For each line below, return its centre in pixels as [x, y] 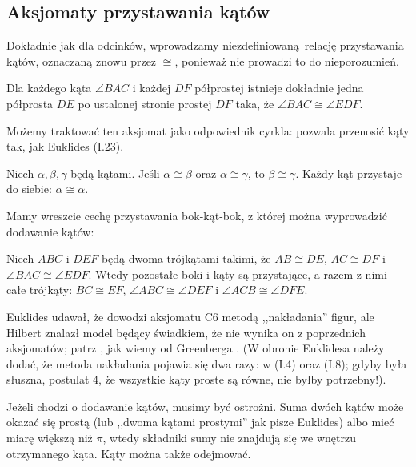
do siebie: [29, 189]
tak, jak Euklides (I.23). [65, 146]
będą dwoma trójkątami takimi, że [186, 258]
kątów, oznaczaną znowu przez [82, 60]
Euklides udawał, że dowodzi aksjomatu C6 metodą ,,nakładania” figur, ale [190, 316]
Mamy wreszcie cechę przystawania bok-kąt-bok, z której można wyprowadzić [197, 215]
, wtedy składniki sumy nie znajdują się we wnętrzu [229, 438]
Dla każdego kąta [49, 88]
